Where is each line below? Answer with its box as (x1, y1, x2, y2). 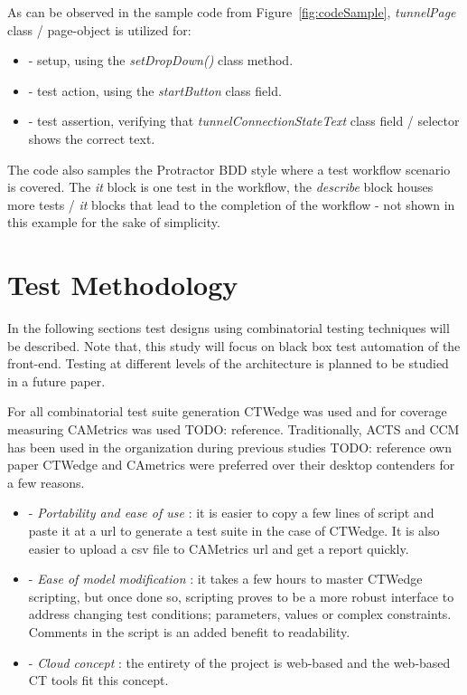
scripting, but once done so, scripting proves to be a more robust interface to (28, 586, 454, 605)
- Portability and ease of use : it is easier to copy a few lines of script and (28, 503, 434, 522)
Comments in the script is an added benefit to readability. (28, 622, 350, 641)
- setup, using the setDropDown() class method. (28, 51, 294, 70)
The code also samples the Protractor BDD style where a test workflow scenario (7, 159, 451, 178)
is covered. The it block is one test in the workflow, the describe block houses (7, 177, 434, 196)
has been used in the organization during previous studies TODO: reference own (7, 437, 452, 456)
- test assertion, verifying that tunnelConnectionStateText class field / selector (28, 111, 460, 130)
